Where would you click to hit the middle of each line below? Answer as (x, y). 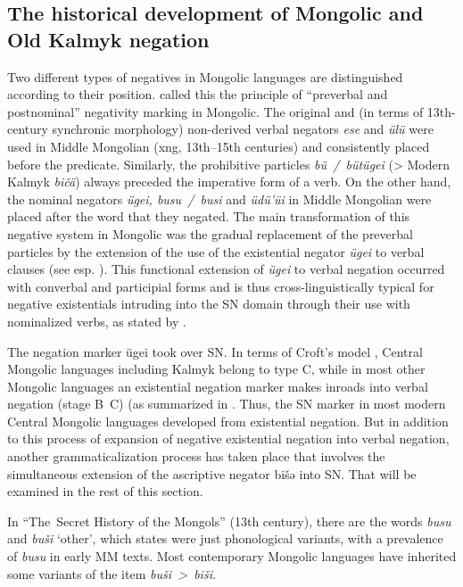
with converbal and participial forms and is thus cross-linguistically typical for (221, 286)
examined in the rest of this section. (105, 491)
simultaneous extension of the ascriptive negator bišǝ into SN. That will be (212, 473)
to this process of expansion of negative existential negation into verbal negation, (228, 438)
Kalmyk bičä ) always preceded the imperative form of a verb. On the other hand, (229, 182)
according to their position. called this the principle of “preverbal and (198, 94)
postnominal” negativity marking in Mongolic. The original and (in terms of (215, 111)
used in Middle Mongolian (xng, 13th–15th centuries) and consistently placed (219, 146)
